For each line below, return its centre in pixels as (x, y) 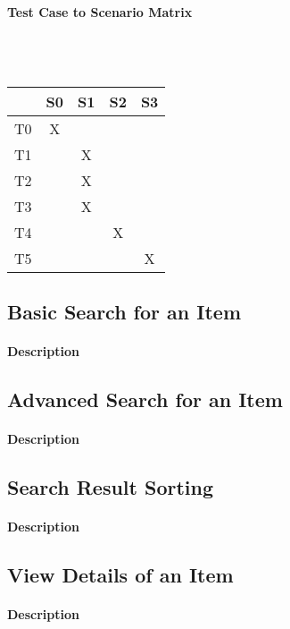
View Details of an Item (120, 575)
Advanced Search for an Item (145, 399)
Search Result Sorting (110, 487)
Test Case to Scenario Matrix (100, 11)
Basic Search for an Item (124, 312)
